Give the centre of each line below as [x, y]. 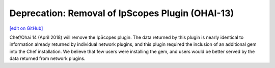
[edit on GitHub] [26, 28]
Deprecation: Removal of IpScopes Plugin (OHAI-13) [122, 13]
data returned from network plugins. [48, 58]
